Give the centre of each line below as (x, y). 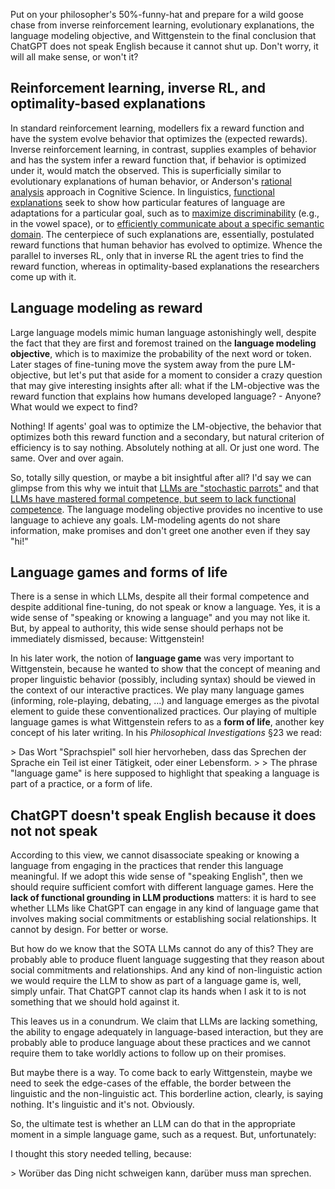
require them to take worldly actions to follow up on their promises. (148, 1053)
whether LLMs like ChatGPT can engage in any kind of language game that (165, 908)
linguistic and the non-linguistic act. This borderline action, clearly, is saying (167, 1094)
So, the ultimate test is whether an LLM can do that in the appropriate (153, 1124)
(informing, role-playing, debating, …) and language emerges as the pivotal (165, 701)
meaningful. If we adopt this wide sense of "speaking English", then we (156, 876)
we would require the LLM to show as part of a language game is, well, (156, 981)
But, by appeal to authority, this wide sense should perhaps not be (147, 628)
